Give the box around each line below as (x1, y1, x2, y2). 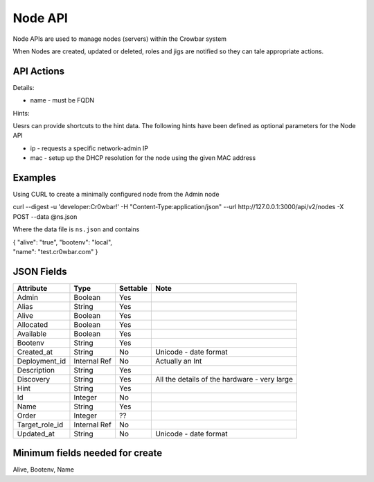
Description (17, 365, 55, 375)
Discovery (17, 374, 51, 384)
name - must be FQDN (30, 96, 95, 105)
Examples (12, 172, 57, 184)
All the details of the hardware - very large (154, 374, 294, 384)
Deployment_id (17, 356, 66, 366)
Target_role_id (17, 420, 64, 429)
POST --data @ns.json (12, 212, 78, 221)
